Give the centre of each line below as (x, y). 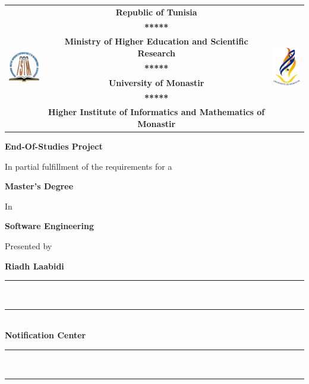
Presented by (29, 246)
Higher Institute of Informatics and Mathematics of (157, 112)
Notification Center (45, 335)
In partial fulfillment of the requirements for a (89, 166)
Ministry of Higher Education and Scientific (156, 41)
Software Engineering (49, 226)
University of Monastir (156, 82)
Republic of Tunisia (156, 12)
